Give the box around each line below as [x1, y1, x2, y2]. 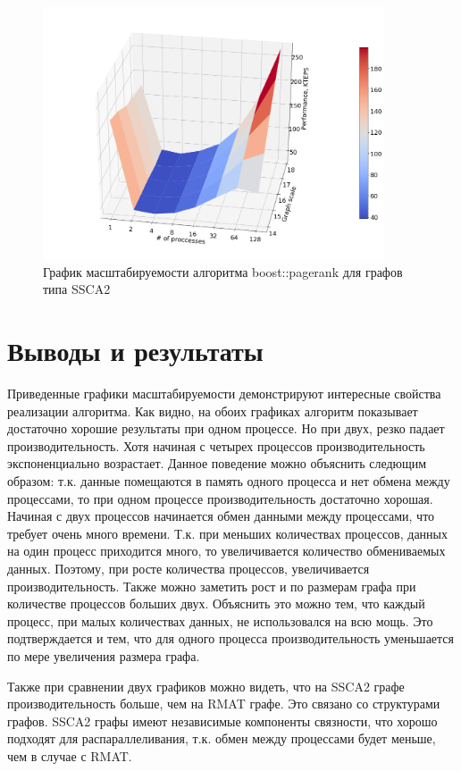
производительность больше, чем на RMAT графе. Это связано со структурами [7, 694, 440, 713]
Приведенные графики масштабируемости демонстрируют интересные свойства [7, 384, 441, 403]
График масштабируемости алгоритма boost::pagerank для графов [43, 262, 403, 281]
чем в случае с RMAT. [7, 746, 132, 765]
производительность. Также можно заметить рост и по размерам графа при [7, 576, 416, 595]
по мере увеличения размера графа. [7, 647, 200, 665]
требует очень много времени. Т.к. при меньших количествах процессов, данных [7, 524, 448, 542]
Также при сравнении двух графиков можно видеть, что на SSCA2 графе [7, 676, 405, 695]
